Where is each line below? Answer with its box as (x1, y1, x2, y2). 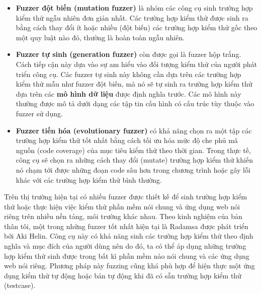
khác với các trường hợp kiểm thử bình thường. (16, 174, 162, 185)
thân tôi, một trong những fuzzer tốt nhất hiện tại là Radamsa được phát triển (4, 220, 248, 231)
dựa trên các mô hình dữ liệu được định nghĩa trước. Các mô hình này (16, 88, 241, 99)
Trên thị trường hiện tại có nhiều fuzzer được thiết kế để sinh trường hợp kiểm (4, 191, 247, 202)
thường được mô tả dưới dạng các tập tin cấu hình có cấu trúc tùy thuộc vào (16, 98, 254, 109)
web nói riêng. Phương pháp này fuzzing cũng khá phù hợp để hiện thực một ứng (4, 260, 255, 271)
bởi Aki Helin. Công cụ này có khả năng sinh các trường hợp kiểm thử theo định (4, 231, 253, 241)
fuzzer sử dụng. (16, 108, 63, 118)
